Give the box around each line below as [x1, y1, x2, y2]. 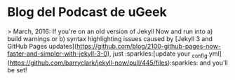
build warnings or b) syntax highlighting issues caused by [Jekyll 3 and [7, 34, 213, 42]
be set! [7, 65, 27, 74]
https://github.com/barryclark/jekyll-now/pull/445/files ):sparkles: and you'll [9, 58, 228, 67]
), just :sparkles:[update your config [107, 49, 208, 59]
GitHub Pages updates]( [7, 42, 77, 50]
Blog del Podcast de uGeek [7, 4, 167, 20]
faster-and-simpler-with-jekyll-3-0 [7, 49, 107, 58]
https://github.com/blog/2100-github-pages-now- [76, 42, 221, 50]
